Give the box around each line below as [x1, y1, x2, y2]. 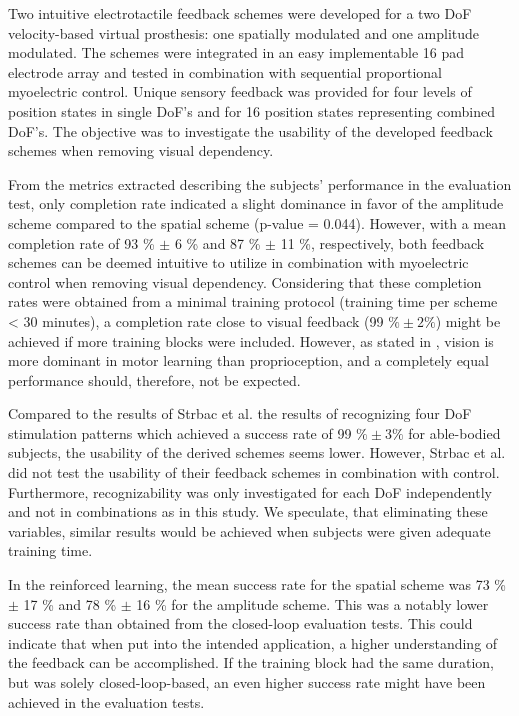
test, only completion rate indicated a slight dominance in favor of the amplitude [8, 193, 504, 214]
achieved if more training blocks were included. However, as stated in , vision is [8, 330, 494, 351]
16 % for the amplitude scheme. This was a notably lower [136, 593, 489, 614]
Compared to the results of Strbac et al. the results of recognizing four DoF [8, 403, 472, 424]
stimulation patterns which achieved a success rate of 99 [8, 422, 352, 443]
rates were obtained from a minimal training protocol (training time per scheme [8, 291, 498, 312]
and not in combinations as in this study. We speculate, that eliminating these [8, 501, 488, 522]
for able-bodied [408, 422, 501, 443]
